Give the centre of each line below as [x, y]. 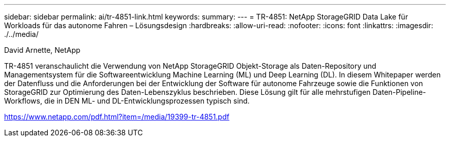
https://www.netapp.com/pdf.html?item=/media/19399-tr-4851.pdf [117, 117]
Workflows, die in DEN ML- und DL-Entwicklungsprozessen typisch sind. [127, 101]
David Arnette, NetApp [42, 50]
